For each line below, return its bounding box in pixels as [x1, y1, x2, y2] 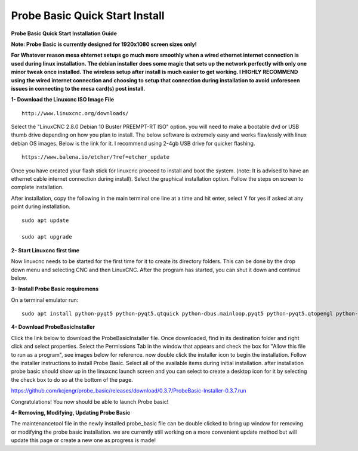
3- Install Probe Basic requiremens [11, 285, 99, 292]
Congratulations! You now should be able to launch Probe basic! [11, 398, 169, 405]
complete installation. [11, 184, 64, 191]
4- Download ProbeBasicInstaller [11, 323, 95, 330]
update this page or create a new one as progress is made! [11, 437, 156, 444]
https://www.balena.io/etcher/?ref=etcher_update [21, 154, 170, 160]
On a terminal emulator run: [11, 296, 79, 304]
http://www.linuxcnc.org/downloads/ [21, 110, 129, 116]
